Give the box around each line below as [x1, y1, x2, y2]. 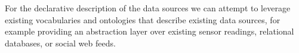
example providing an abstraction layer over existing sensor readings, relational [5, 25, 294, 38]
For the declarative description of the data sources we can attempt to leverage [5, 2, 291, 14]
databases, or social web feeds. [5, 36, 116, 49]
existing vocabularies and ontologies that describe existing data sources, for [5, 13, 280, 26]
